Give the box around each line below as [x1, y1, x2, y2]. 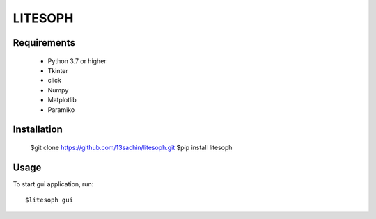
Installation [13, 124, 63, 136]
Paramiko [47, 105, 75, 114]
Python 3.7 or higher [47, 56, 107, 65]
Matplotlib [47, 96, 77, 104]
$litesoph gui [25, 196, 73, 204]
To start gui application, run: [13, 179, 94, 188]
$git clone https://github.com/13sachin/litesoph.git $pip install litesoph [30, 143, 233, 152]
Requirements [13, 37, 76, 49]
